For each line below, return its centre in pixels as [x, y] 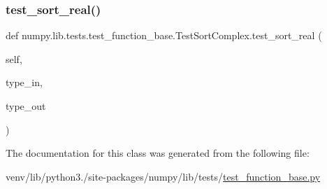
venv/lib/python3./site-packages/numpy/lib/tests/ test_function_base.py [163, 176]
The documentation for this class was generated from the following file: [158, 153]
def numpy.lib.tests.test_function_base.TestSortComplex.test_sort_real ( [164, 35]
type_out [26, 106]
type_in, [24, 82]
